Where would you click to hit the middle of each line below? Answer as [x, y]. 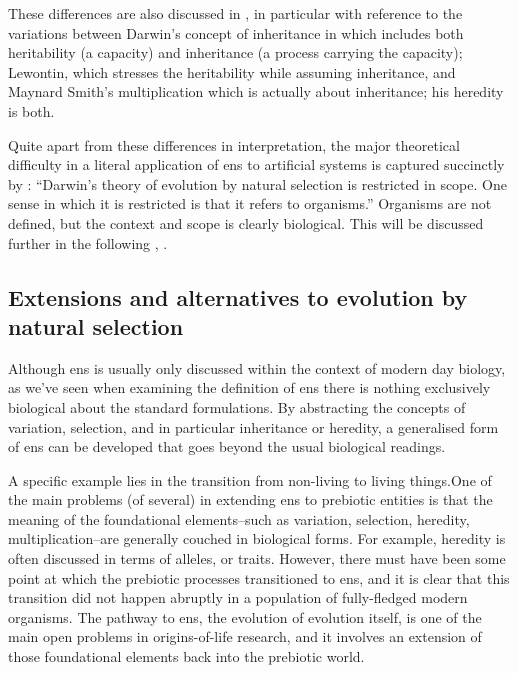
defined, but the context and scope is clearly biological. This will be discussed [246, 222]
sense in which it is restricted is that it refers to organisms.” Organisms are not [250, 203]
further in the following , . [88, 242]
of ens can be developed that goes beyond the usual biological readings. [227, 446]
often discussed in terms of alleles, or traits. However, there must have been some [257, 558]
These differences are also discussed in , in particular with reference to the [235, 13]
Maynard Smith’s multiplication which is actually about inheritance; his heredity [256, 91]
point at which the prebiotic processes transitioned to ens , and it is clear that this [259, 577]
